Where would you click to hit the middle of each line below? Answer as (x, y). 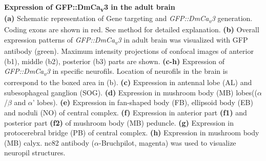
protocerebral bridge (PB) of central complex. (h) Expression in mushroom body (132, 133)
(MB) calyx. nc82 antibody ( (49, 142)
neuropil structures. (35, 153)
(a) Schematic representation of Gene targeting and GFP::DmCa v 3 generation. (128, 19)
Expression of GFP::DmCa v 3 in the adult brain (90, 7)
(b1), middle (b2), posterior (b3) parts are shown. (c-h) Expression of (114, 61)
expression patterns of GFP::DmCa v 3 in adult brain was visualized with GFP (126, 40)
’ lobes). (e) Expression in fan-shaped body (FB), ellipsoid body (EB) (143, 102)
